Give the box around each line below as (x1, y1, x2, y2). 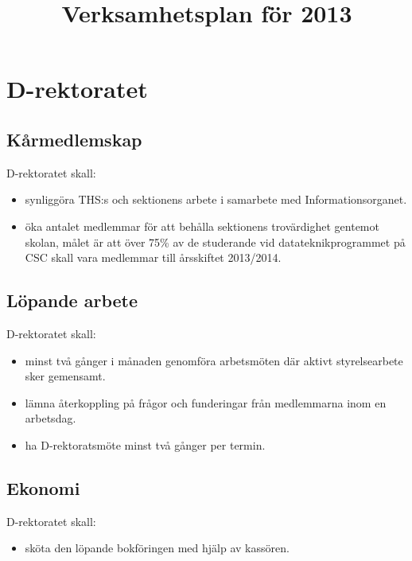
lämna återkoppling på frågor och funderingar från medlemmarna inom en (25, 394, 387, 411)
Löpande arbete (6, 288, 138, 313)
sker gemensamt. (25, 368, 106, 384)
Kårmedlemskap (6, 127, 142, 151)
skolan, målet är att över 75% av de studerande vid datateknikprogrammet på (25, 233, 406, 250)
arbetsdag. (25, 410, 76, 427)
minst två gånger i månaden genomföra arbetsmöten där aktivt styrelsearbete (25, 352, 403, 368)
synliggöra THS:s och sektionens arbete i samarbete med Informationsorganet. (25, 191, 407, 208)
